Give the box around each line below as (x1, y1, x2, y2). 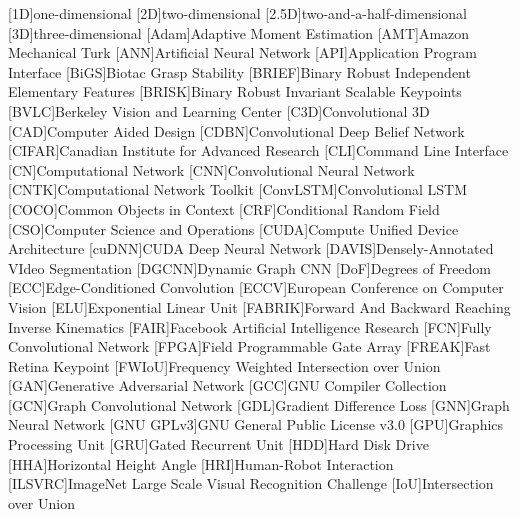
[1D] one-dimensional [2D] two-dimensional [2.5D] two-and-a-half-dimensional (8, 3, 468, 23)
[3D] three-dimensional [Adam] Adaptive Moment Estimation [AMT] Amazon (8, 22, 470, 43)
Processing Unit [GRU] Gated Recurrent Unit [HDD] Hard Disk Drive (8, 434, 429, 455)
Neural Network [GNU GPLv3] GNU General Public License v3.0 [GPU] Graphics (8, 414, 504, 435)
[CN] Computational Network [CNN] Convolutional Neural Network (8, 159, 415, 180)
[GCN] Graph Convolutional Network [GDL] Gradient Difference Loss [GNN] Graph (8, 394, 510, 415)
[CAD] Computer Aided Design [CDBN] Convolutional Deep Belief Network (8, 120, 465, 141)
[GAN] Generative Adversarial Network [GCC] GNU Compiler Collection (8, 375, 447, 396)
